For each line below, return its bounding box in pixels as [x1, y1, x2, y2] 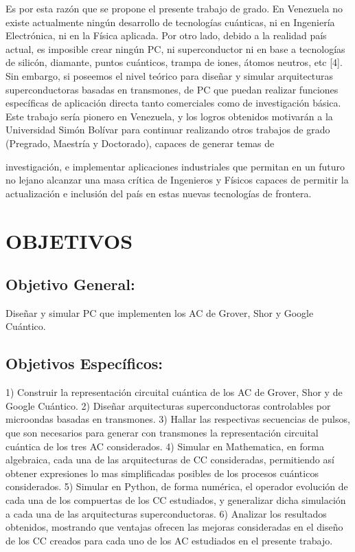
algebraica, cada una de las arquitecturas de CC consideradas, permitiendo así [5, 452, 334, 467]
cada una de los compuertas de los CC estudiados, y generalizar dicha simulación [5, 493, 346, 507]
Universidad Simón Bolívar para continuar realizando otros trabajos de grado [5, 122, 330, 137]
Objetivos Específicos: [5, 353, 163, 374]
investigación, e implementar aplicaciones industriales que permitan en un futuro [5, 159, 345, 173]
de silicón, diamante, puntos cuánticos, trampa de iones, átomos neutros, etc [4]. [5, 55, 343, 69]
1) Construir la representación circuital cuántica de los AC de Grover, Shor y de [5, 385, 343, 399]
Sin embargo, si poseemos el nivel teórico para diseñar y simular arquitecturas [5, 68, 334, 82]
